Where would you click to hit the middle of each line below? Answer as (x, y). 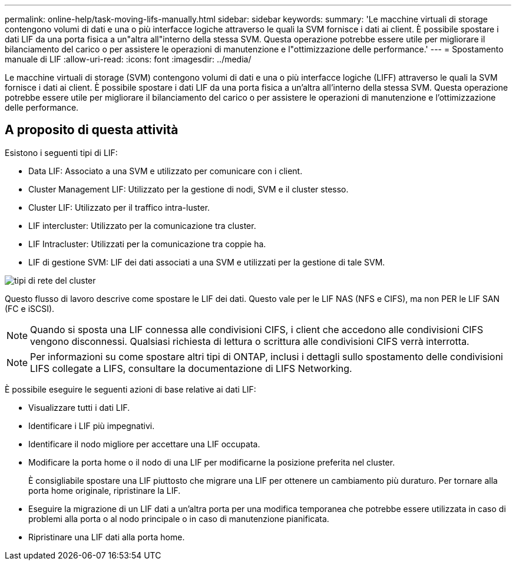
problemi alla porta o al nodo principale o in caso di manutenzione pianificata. (179, 519)
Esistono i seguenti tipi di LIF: (61, 152)
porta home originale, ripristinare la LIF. (105, 490)
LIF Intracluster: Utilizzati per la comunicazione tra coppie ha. (147, 244)
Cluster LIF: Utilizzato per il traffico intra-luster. (119, 207)
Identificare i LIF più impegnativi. (92, 426)
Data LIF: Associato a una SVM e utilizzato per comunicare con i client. (166, 171)
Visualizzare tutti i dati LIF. (79, 407)
